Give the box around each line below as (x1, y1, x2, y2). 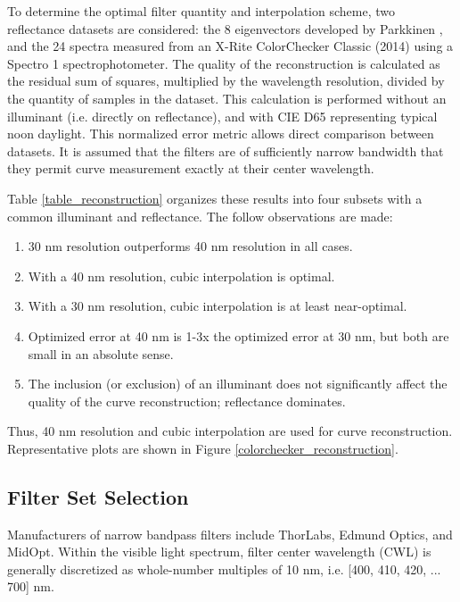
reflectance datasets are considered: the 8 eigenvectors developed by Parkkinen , (7, 19, 443, 38)
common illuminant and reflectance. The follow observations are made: (7, 206, 393, 225)
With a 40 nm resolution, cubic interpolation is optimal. (28, 266, 335, 285)
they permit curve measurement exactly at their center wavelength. (7, 159, 374, 178)
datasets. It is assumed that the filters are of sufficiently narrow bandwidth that (7, 141, 444, 160)
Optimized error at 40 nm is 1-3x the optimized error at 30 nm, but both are (28, 326, 449, 345)
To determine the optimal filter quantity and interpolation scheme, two (7, 2, 395, 20)
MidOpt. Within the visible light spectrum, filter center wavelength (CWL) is (7, 542, 431, 561)
